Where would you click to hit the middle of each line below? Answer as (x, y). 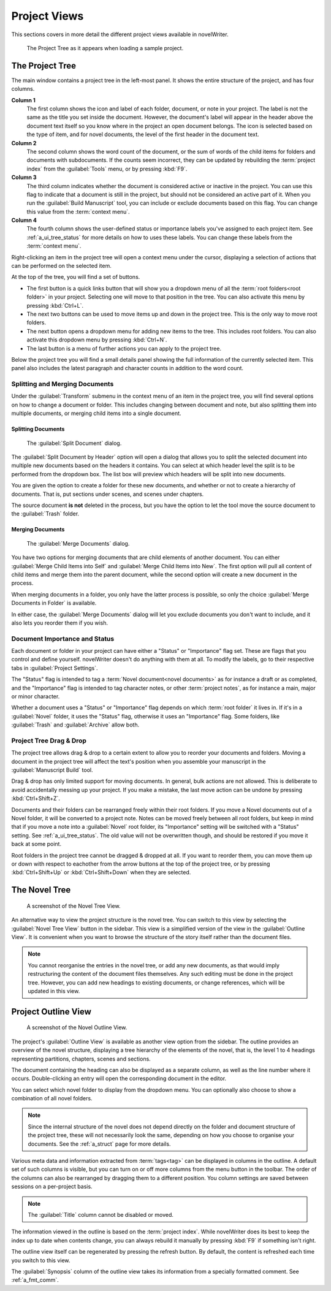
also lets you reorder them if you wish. (60, 623)
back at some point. (36, 844)
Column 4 (24, 220)
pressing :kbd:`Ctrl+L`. (55, 305)
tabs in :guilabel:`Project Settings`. (55, 668)
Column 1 (24, 100)
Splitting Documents (38, 429)
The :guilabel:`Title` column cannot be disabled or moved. (101, 1214)
